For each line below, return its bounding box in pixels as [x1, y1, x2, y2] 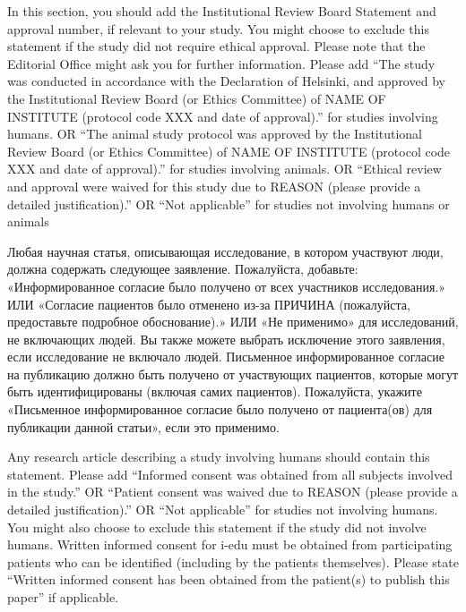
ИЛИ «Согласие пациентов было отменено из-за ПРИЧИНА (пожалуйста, [7, 294, 410, 313]
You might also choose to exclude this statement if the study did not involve [7, 517, 427, 536]
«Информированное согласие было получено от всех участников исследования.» [7, 276, 446, 295]
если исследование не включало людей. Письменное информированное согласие [7, 347, 444, 366]
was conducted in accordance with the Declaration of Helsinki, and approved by [7, 72, 445, 90]
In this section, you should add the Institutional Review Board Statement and [7, 2, 436, 20]
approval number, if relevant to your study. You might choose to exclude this [7, 19, 429, 38]
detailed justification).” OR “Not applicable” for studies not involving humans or [7, 194, 450, 213]
